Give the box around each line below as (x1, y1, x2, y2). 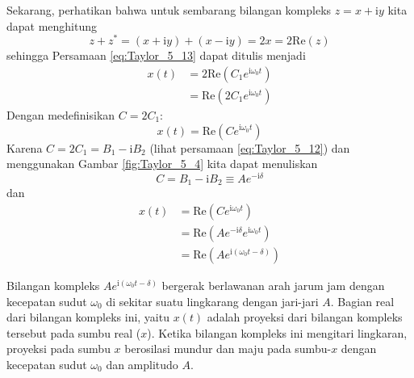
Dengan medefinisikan (6, 106, 115, 123)
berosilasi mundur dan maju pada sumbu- (124, 340, 332, 357)
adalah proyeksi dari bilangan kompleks (207, 309, 403, 325)
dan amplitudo (106, 355, 178, 372)
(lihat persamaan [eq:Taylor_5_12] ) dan (149, 139, 350, 156)
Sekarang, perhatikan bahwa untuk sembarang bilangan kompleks (6, 2, 332, 18)
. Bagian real (330, 292, 395, 309)
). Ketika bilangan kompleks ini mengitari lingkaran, (147, 324, 408, 341)
